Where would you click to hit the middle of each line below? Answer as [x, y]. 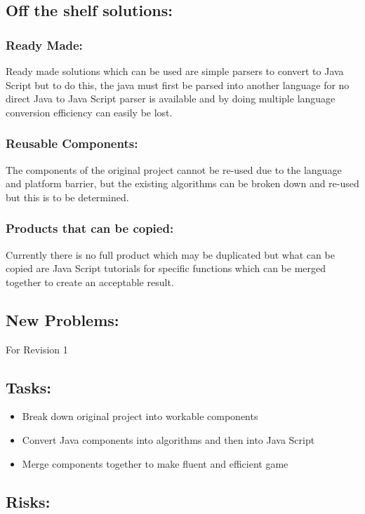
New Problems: [62, 319]
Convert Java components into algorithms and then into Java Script [168, 439]
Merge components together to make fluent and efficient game [155, 463]
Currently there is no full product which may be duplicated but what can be [170, 254]
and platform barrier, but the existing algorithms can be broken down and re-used [182, 183]
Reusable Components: [72, 143]
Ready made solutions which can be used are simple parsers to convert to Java [175, 71]
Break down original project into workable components [140, 416]
